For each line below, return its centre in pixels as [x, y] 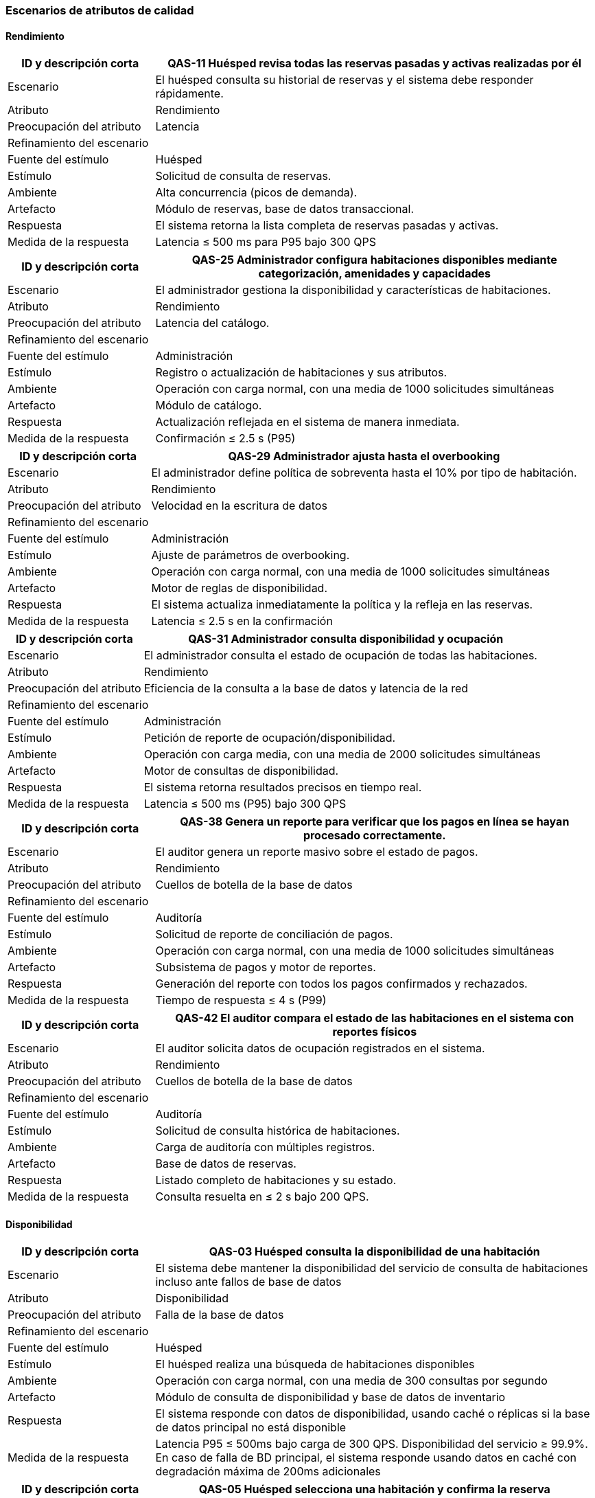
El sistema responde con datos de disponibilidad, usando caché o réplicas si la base [373, 1414]
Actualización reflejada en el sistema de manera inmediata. [307, 422]
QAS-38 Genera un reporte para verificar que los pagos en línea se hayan [375, 822]
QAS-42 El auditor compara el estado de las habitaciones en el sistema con [375, 1018]
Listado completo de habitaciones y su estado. [276, 1180]
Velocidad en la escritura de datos [239, 506]
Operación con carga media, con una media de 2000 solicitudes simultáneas [342, 754]
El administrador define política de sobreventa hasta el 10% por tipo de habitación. [364, 473]
